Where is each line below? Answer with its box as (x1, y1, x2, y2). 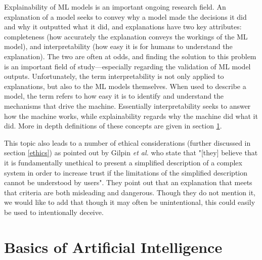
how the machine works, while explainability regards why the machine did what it (4, 110, 258, 121)
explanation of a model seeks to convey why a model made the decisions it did (4, 11, 247, 22)
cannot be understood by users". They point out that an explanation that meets (4, 177, 252, 188)
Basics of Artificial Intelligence (4, 236, 223, 257)
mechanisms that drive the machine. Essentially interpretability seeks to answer (4, 100, 251, 111)
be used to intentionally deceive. (4, 206, 104, 217)
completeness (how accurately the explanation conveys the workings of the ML (4, 31, 248, 41)
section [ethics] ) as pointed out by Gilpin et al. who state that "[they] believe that (4, 147, 258, 158)
